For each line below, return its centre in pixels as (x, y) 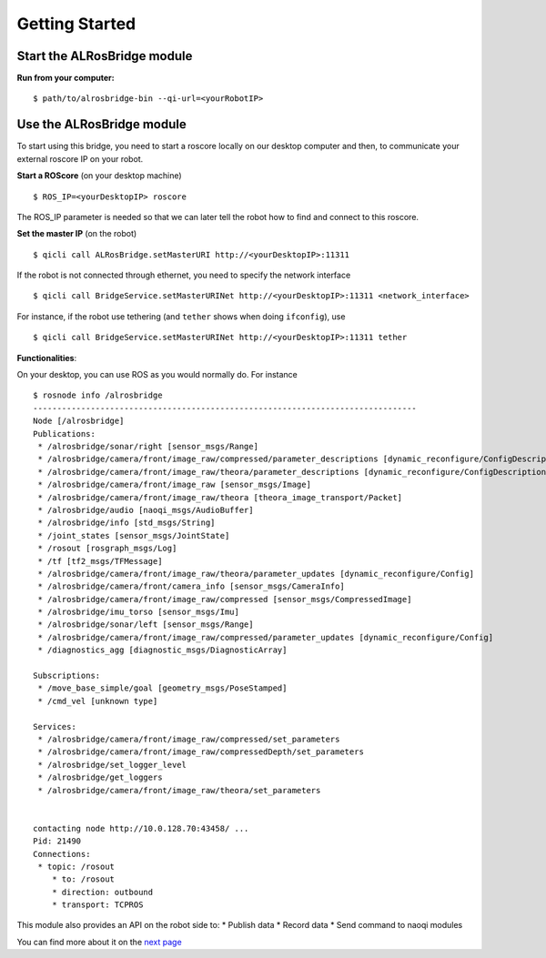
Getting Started (76, 24)
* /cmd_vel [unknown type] (98, 701)
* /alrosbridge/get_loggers (100, 777)
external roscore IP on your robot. (80, 158)
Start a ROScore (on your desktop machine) (99, 176)
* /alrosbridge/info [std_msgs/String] (126, 523)
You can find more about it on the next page (99, 942)
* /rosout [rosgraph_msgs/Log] (107, 549)
